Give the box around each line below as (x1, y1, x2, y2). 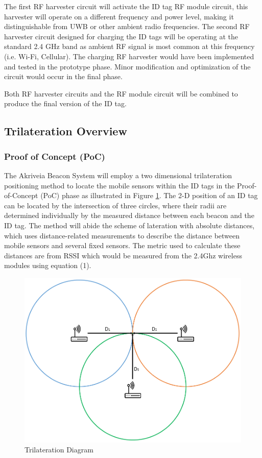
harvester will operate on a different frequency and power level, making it (4, 11, 234, 21)
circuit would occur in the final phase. (4, 71, 123, 82)
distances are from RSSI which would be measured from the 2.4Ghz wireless (4, 250, 242, 260)
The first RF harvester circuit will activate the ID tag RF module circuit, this (4, 1, 248, 11)
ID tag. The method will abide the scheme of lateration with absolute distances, (4, 220, 255, 230)
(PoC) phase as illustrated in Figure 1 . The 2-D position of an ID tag (40, 190, 258, 201)
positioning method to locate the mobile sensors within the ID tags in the (4, 180, 235, 190)
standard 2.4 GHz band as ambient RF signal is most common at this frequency (4, 41, 255, 52)
